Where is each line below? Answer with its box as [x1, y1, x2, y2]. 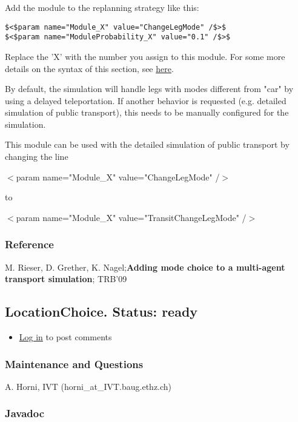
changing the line [5, 150, 68, 163]
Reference [5, 237, 54, 252]
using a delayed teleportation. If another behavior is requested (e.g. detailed [5, 94, 286, 107]
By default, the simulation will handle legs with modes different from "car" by [5, 82, 294, 95]
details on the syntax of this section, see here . [5, 62, 174, 74]
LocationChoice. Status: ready [5, 302, 198, 321]
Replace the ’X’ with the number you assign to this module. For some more [5, 50, 285, 62]
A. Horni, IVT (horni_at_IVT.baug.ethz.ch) [5, 380, 172, 392]
